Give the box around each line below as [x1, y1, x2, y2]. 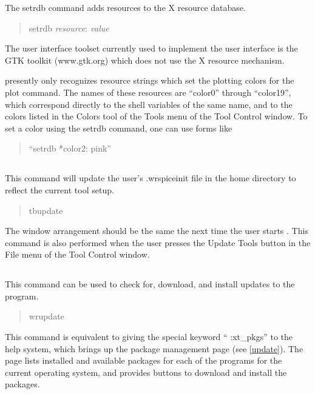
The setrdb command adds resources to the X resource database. [5, 1, 246, 13]
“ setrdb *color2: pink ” [29, 142, 111, 155]
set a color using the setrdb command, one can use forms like [5, 121, 232, 134]
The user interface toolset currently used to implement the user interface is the [5, 42, 298, 55]
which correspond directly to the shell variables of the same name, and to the [5, 98, 293, 110]
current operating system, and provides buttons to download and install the [5, 366, 287, 378]
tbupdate [29, 204, 63, 216]
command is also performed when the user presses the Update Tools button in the [5, 236, 311, 249]
